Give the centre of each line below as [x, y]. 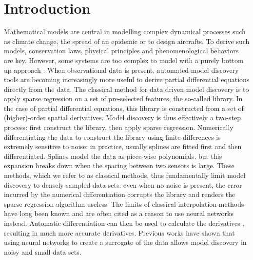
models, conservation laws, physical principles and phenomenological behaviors [121, 51]
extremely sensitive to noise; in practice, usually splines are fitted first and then [123, 146]
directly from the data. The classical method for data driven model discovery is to [126, 89]
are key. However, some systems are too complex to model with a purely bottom [124, 60]
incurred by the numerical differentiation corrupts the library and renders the [120, 194]
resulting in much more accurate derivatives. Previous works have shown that [119, 232]
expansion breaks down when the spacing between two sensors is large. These [119, 165]
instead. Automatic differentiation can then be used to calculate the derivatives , [124, 223]
